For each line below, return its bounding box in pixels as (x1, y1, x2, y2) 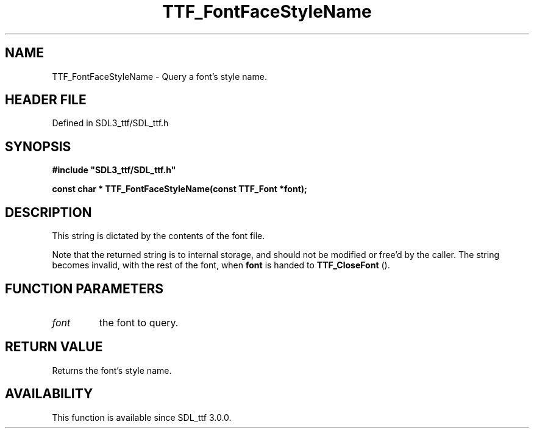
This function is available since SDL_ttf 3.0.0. (52, 412, 232, 423)
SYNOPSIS (5, 138, 71, 154)
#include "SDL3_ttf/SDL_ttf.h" (52, 165, 176, 176)
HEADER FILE (5, 92, 87, 108)
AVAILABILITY (5, 386, 93, 402)
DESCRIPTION (5, 204, 92, 220)
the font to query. (99, 316, 179, 329)
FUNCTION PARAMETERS (5, 281, 163, 296)
